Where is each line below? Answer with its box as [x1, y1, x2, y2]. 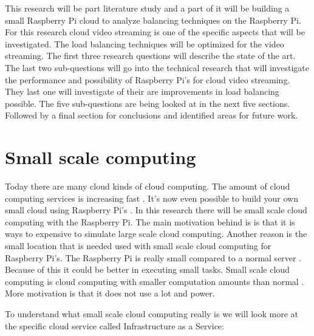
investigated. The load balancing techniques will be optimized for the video [5, 37, 284, 50]
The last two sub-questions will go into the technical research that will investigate [5, 61, 309, 74]
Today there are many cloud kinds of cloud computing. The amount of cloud [5, 180, 290, 193]
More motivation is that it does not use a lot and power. [5, 287, 215, 300]
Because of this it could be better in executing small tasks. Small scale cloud [5, 263, 290, 276]
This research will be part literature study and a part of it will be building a [5, 2, 290, 14]
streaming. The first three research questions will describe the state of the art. [5, 49, 296, 62]
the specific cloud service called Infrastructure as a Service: [5, 319, 224, 332]
